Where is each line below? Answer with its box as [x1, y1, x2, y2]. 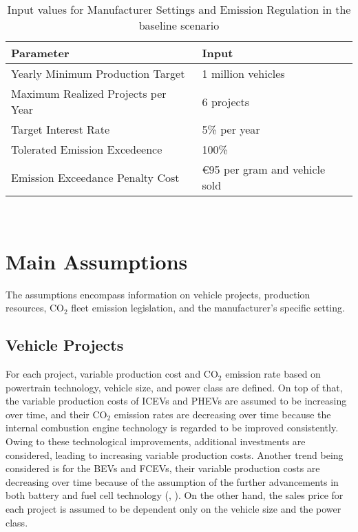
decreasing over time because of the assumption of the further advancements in [6, 474, 339, 489]
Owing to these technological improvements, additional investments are [6, 434, 306, 449]
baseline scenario [138, 17, 220, 33]
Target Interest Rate [11, 121, 110, 137]
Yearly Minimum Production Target [11, 65, 185, 81]
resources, [6, 300, 47, 315]
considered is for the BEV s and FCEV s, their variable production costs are [6, 461, 320, 475]
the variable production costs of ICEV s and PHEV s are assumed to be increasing [6, 393, 347, 408]
